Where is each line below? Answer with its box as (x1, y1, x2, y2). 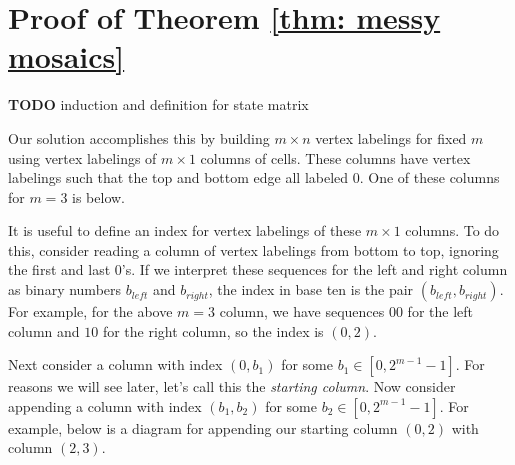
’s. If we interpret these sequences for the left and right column (121, 259, 508, 280)
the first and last (8, 259, 111, 280)
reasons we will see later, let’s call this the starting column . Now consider (8, 376, 456, 397)
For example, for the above (8, 301, 173, 322)
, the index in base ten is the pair (208, 279, 414, 300)
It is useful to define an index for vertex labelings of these (8, 220, 362, 241)
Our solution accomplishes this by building (8, 127, 270, 148)
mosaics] (8, 36, 125, 77)
